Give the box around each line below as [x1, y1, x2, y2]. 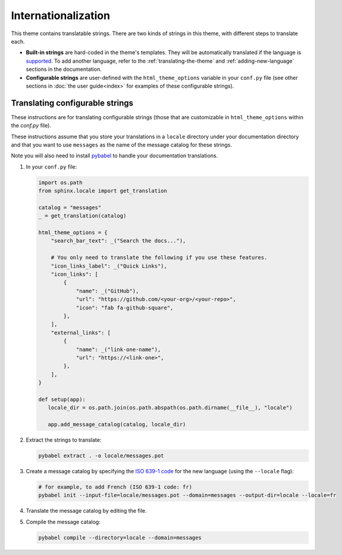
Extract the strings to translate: [26, 436, 102, 444]
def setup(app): [38, 396, 86, 402]
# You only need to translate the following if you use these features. [51, 254, 268, 261]
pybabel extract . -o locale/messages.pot [38, 452, 164, 459]
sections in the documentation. [26, 66, 102, 73]
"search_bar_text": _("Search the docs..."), [51, 237, 186, 244]
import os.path [38, 179, 83, 186]
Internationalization [11, 9, 110, 22]
